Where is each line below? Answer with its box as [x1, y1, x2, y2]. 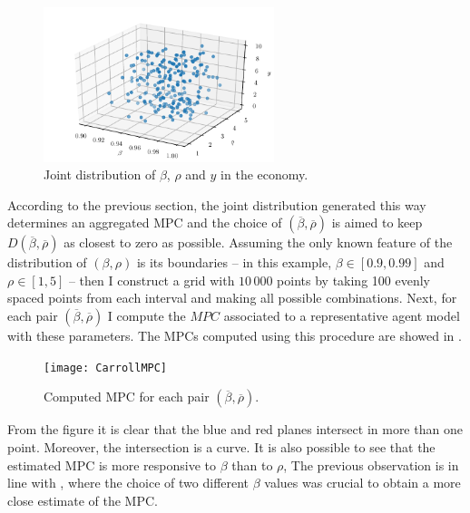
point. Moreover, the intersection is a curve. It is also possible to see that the [7, 437, 436, 456]
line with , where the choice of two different [7, 473, 250, 492]
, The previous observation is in [283, 455, 459, 474]
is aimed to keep [331, 213, 423, 232]
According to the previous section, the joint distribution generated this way [7, 195, 426, 214]
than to [231, 455, 273, 474]
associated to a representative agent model [223, 306, 460, 325]
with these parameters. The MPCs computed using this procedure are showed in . [7, 326, 462, 345]
